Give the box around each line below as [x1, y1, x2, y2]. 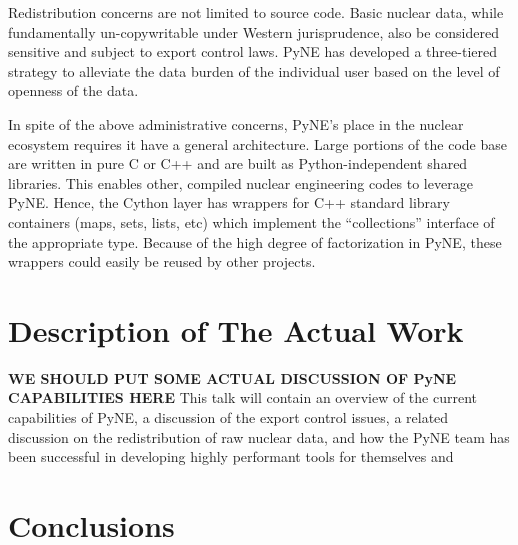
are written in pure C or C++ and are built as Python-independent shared [8, 153, 468, 174]
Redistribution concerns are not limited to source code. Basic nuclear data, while [8, 2, 504, 22]
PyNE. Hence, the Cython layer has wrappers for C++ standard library [8, 192, 450, 213]
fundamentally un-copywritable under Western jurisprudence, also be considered [8, 21, 499, 42]
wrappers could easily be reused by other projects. [8, 251, 316, 272]
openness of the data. [8, 80, 139, 101]
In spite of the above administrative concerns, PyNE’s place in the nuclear [8, 113, 464, 134]
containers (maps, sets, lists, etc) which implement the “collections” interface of [8, 211, 495, 232]
